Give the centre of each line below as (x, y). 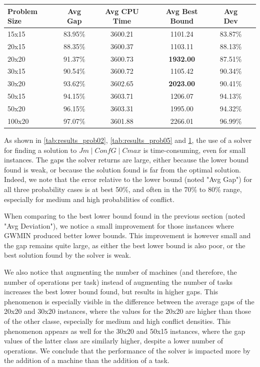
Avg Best (182, 11)
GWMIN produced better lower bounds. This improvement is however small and (127, 235)
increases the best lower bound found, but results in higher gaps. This (111, 292)
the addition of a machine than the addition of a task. (87, 360)
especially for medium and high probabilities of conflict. (89, 199)
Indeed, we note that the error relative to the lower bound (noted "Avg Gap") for (128, 179)
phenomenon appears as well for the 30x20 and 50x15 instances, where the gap (125, 331)
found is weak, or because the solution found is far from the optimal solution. (122, 169)
